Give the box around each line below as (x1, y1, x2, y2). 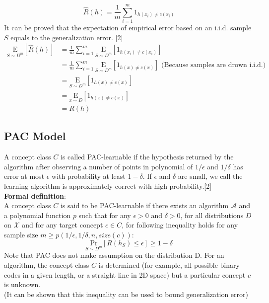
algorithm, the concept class (4, 259, 89, 270)
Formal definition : (4, 190, 66, 201)
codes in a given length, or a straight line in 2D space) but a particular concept (4, 269, 246, 280)
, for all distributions (180, 210, 244, 220)
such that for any (78, 210, 131, 220)
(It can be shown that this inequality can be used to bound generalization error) (4, 289, 248, 299)
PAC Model (4, 128, 66, 144)
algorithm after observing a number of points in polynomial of (4, 161, 193, 171)
